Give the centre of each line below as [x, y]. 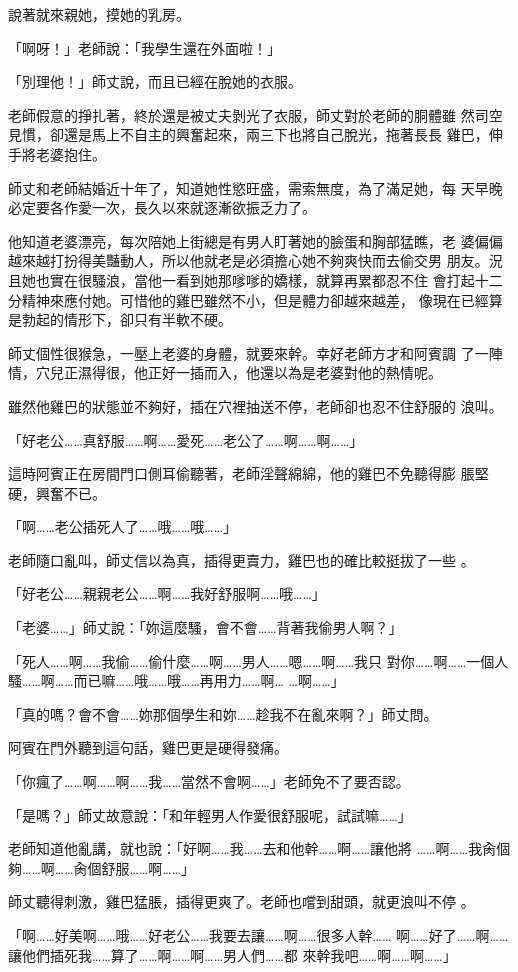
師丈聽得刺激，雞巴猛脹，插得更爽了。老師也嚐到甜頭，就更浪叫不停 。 [241, 901]
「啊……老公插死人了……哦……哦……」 [123, 526]
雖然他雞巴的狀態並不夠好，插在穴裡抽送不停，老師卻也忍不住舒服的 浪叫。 [255, 405]
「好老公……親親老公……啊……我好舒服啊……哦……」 [167, 593]
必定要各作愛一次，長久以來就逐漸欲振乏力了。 [162, 207]
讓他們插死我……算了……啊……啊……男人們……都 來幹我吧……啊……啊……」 [232, 954]
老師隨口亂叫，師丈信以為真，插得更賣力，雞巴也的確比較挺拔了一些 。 [241, 559]
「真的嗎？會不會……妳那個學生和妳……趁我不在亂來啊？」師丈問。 [223, 713]
